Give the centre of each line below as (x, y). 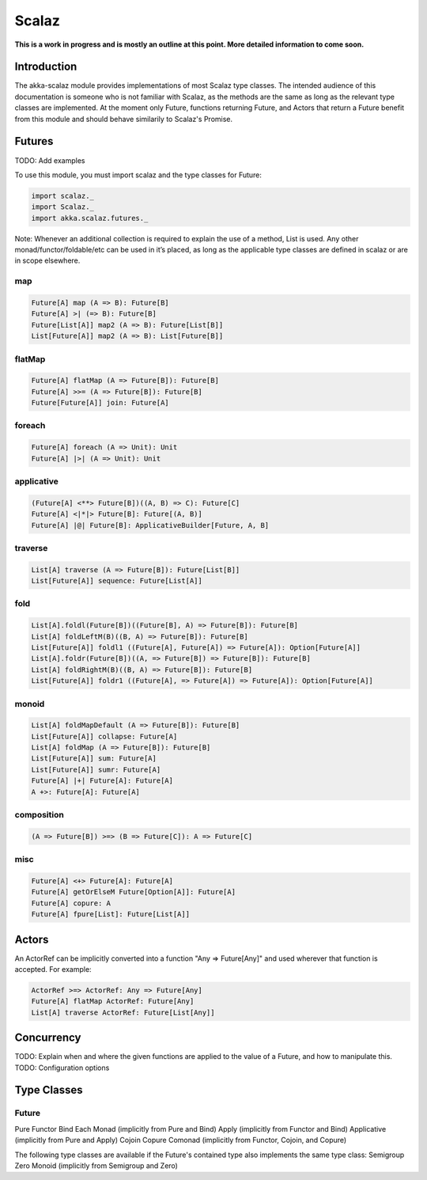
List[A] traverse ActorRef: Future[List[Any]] (123, 1012)
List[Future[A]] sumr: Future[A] (96, 769)
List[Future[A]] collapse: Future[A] (104, 736)
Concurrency (48, 1038)
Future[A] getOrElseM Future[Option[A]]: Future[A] (134, 892)
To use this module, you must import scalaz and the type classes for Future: (138, 175)
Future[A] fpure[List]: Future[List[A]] (110, 914)
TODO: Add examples (50, 160)
